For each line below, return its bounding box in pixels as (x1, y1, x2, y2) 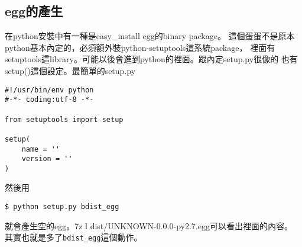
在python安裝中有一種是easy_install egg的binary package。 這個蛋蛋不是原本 (5, 30, 295, 42)
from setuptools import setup (5, 115, 124, 124)
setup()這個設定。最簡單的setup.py (5, 64, 136, 76)
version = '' (21, 155, 73, 163)
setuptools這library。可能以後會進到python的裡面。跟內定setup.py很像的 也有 (5, 53, 298, 65)
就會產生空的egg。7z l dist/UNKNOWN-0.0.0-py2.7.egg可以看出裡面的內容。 (5, 219, 293, 232)
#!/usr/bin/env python (5, 85, 94, 94)
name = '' (21, 145, 60, 153)
